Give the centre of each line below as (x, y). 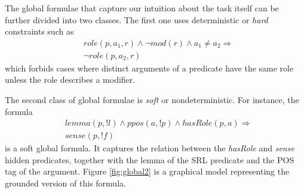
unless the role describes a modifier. (70, 80)
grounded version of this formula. (65, 183)
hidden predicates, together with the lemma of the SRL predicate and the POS (150, 159)
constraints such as (39, 31)
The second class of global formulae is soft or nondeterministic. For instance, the (152, 100)
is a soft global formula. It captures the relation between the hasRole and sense (150, 148)
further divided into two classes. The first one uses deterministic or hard (136, 19)
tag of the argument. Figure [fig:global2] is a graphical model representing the (147, 171)
